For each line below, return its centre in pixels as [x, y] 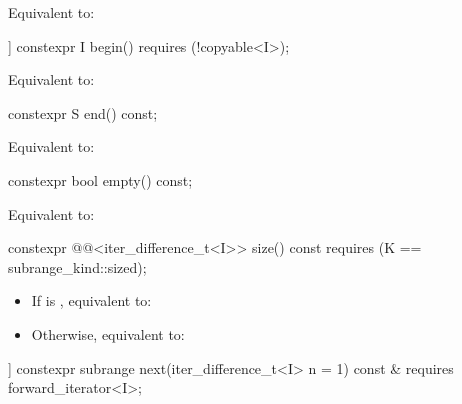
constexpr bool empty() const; [100, 179]
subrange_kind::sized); [77, 266]
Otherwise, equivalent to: [108, 333]
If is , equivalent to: [91, 300]
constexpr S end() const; [83, 112]
